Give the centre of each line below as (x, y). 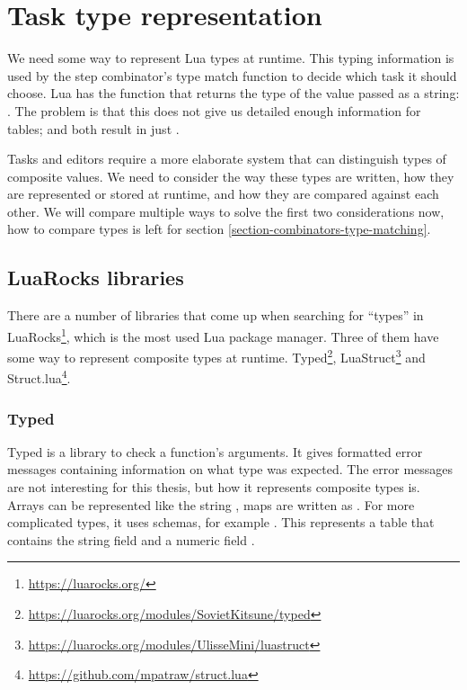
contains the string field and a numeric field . (131, 539)
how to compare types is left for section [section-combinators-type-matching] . (219, 229)
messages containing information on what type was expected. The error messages (230, 469)
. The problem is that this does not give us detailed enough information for (214, 110)
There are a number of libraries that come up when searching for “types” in (216, 315)
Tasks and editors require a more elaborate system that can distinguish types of (227, 159)
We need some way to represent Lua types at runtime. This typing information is (231, 58)
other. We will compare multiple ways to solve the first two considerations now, (226, 211)
